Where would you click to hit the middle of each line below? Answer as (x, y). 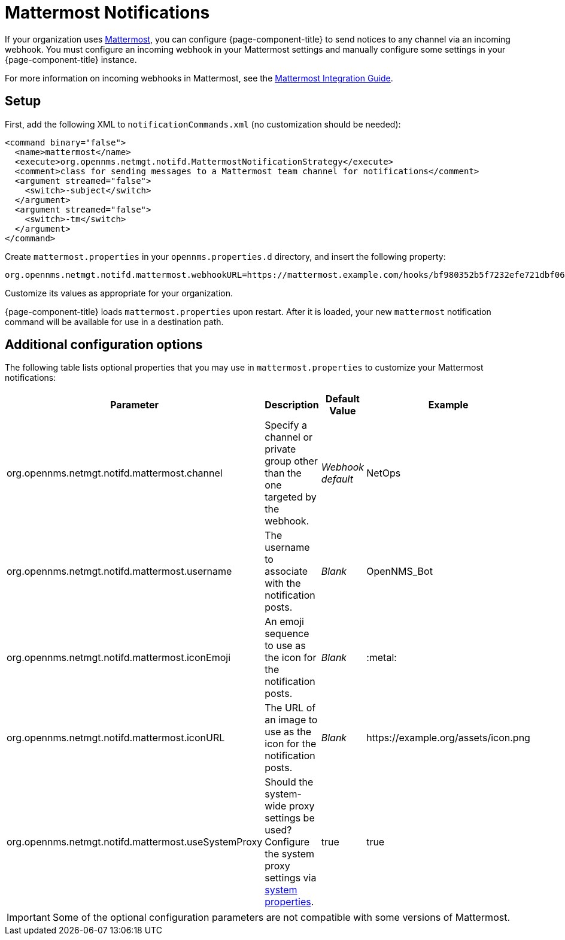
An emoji (284, 622)
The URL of (290, 708)
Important (28, 918)
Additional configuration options (104, 345)
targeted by (291, 497)
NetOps (384, 473)
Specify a (286, 425)
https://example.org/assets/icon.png (448, 738)
